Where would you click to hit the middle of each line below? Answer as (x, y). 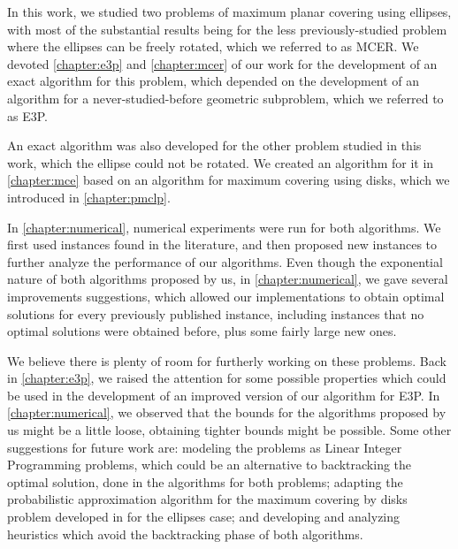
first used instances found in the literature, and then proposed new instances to (222, 244)
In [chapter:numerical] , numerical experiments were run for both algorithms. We (224, 227)
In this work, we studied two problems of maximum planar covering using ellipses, (229, 11)
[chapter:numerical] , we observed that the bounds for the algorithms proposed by (227, 412)
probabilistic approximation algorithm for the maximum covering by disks (207, 499)
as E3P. (27, 115)
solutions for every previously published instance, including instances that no (216, 313)
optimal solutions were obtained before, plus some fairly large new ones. (202, 331)
